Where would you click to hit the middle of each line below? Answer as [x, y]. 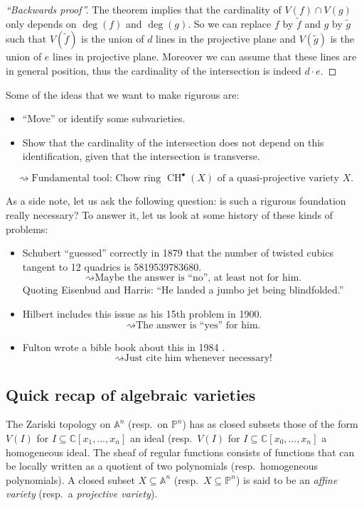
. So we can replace [230, 23]
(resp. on [148, 424]
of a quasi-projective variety [278, 179]
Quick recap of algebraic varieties [131, 394]
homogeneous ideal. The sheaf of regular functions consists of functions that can [180, 452]
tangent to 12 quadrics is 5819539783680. [112, 266]
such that [26, 39]
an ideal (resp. [161, 438]
